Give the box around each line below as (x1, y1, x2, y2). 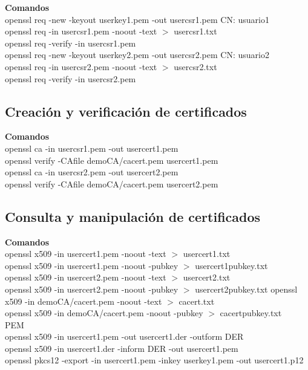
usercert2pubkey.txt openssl (195, 282, 298, 295)
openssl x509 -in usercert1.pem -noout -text (5, 247, 166, 260)
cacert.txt (179, 294, 215, 307)
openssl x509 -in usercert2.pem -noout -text (5, 271, 166, 284)
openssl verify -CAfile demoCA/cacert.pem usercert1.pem (5, 154, 218, 166)
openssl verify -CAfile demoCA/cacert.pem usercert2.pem (5, 177, 218, 190)
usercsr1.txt (174, 25, 217, 37)
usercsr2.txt (174, 60, 217, 73)
